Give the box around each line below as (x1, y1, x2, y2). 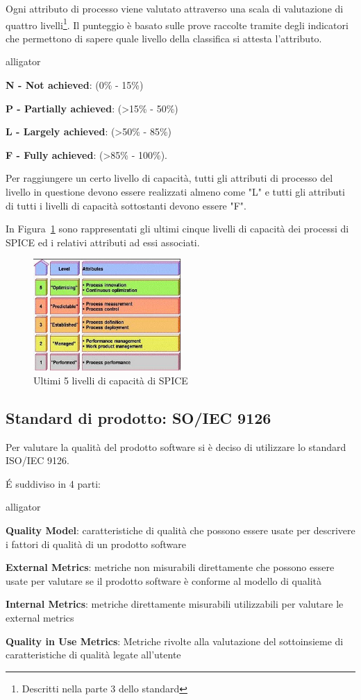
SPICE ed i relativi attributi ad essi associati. (6, 234, 200, 249)
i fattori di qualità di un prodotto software (6, 536, 187, 551)
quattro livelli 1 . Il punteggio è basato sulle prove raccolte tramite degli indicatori (6, 15, 349, 32)
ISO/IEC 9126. (6, 453, 69, 468)
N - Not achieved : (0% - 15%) (6, 78, 144, 92)
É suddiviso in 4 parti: (6, 476, 101, 490)
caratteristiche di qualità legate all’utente (6, 647, 181, 662)
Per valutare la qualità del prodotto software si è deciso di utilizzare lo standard (6, 439, 346, 454)
